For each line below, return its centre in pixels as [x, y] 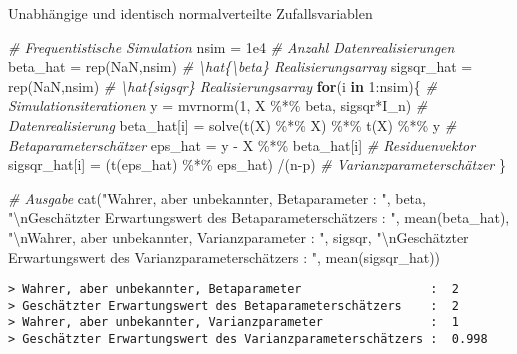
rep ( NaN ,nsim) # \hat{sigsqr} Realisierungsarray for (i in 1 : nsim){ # [222, 85]
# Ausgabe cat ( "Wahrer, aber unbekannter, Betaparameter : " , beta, [217, 197]
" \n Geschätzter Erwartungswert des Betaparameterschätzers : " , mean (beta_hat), [259, 217]
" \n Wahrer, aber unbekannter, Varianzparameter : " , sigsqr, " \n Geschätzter [238, 236]
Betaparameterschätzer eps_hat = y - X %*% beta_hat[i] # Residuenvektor [242, 144]
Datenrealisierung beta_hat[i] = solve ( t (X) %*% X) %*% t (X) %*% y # [232, 124]
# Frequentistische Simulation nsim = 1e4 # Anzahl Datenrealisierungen [231, 46]
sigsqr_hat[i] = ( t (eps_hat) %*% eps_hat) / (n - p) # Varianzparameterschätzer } [257, 164]
